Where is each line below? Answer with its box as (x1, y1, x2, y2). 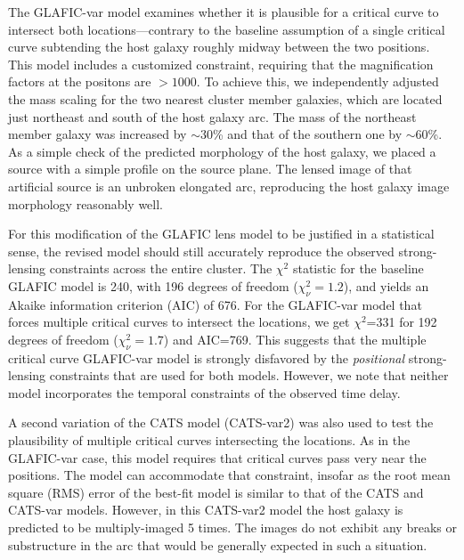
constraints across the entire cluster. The (49, 259, 273, 278)
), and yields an (343, 276, 429, 295)
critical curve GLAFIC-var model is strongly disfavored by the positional (8, 348, 405, 367)
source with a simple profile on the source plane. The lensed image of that (8, 159, 412, 178)
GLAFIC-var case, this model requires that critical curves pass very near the (8, 448, 427, 467)
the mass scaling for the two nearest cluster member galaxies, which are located (8, 89, 443, 108)
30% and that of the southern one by (199, 125, 403, 143)
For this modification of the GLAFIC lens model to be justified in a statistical (8, 224, 435, 243)
